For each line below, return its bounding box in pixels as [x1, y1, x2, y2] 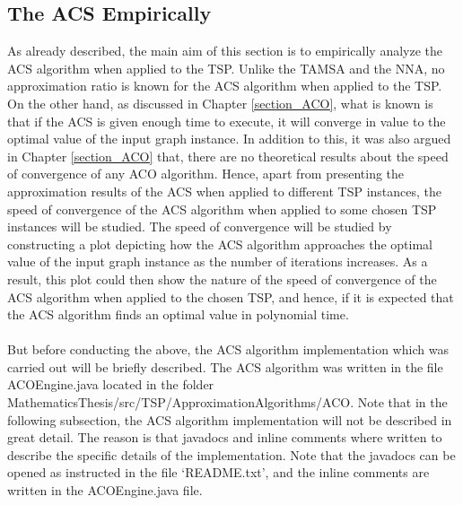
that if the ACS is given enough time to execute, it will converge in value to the [7, 111, 446, 130]
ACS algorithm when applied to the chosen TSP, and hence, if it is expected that [7, 287, 454, 306]
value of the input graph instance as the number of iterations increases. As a [7, 252, 428, 271]
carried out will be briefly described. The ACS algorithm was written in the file [7, 357, 443, 376]
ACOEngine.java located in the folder [7, 375, 214, 394]
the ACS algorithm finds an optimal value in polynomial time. [7, 305, 349, 324]
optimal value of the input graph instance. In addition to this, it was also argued [7, 129, 451, 148]
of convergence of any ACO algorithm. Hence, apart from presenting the [7, 164, 405, 183]
